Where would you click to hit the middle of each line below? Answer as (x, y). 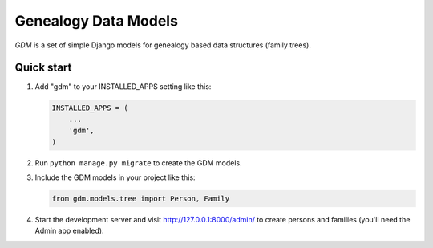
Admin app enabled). (69, 231)
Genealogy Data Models (96, 21)
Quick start (43, 68)
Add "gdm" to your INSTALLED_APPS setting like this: (123, 87)
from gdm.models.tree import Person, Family (141, 198)
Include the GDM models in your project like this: (115, 177)
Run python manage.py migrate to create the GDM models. (138, 163)
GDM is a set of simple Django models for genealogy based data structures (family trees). (163, 45)
